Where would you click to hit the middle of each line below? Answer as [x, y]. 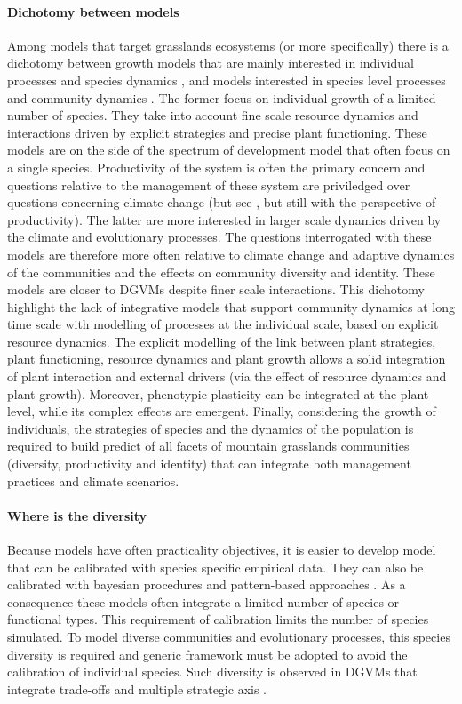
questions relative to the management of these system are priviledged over [209, 184]
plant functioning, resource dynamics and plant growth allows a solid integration [227, 359]
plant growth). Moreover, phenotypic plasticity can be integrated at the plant [218, 393]
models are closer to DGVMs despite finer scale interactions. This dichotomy [216, 289]
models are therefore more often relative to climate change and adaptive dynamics [231, 254]
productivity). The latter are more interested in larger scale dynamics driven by [224, 219]
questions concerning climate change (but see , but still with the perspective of [222, 202]
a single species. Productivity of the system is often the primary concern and [216, 167]
